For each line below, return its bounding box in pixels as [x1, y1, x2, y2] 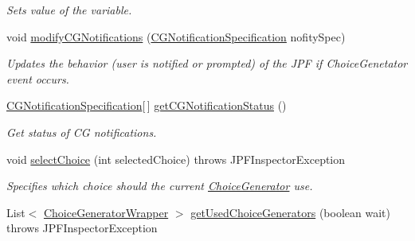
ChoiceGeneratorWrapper [43, 204, 169, 220]
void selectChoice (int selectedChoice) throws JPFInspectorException [6, 150, 346, 167]
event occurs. [6, 70, 69, 87]
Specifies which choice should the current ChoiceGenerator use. [6, 177, 313, 194]
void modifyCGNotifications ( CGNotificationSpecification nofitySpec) [6, 28, 346, 45]
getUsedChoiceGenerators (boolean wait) [190, 204, 390, 220]
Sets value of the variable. [6, 2, 132, 17]
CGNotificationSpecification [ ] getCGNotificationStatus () [6, 97, 287, 114]
